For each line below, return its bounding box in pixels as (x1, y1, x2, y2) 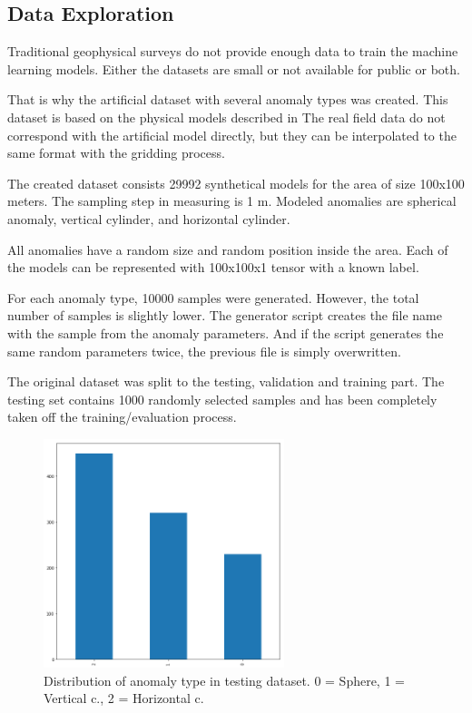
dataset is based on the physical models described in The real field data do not (7, 107, 446, 126)
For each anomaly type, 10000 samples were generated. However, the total (7, 288, 419, 307)
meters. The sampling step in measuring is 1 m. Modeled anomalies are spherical (7, 191, 457, 210)
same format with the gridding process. (7, 143, 225, 162)
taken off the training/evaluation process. (7, 407, 237, 426)
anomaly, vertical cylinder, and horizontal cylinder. (7, 209, 290, 228)
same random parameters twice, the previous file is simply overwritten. (7, 341, 401, 360)
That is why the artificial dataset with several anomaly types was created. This (7, 90, 448, 109)
